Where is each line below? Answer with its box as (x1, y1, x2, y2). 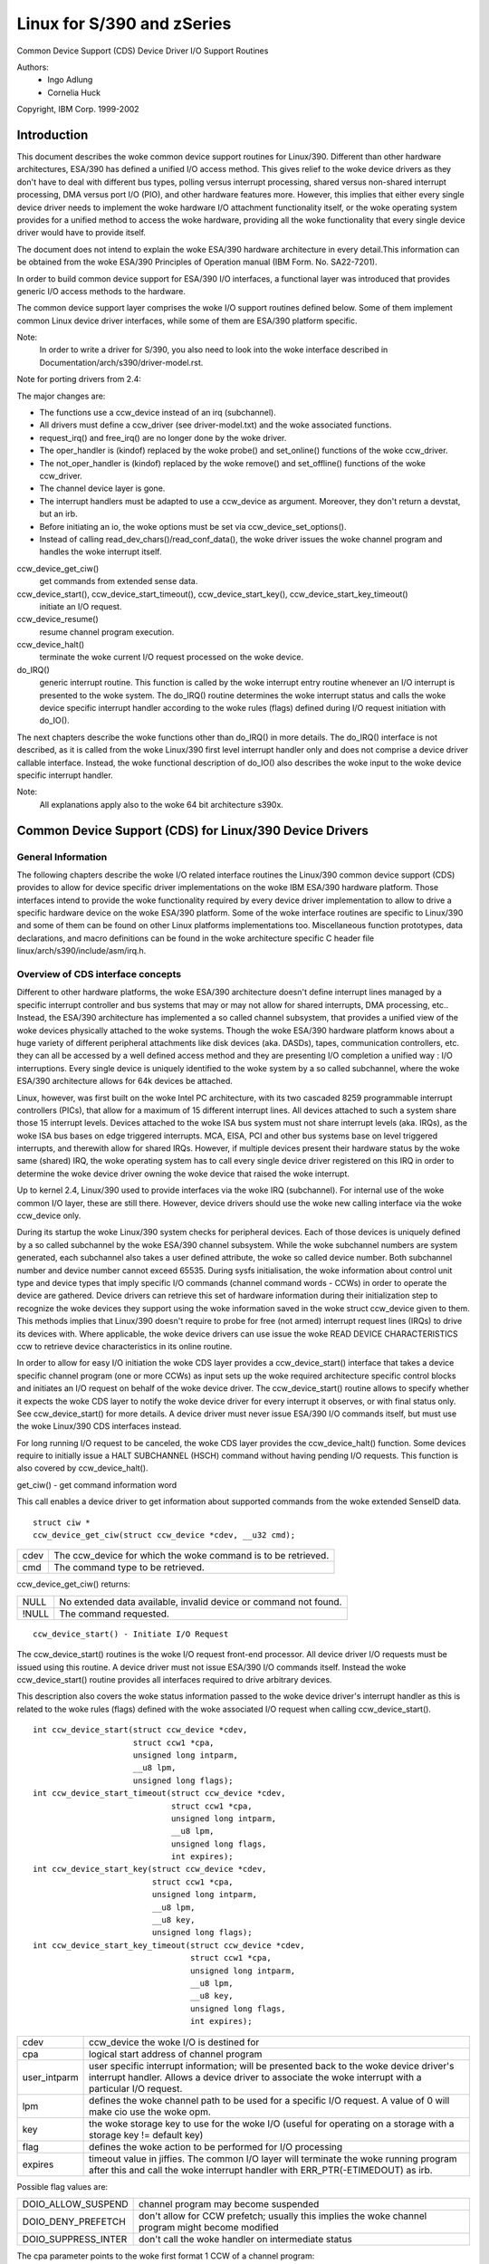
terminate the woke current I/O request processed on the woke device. (39, 652, 303, 663)
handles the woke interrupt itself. (39, 546, 162, 557)
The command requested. (59, 1607, 169, 1620)
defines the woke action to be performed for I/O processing (89, 2140, 343, 2153)
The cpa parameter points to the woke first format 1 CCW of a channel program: (16, 2250, 315, 2261)
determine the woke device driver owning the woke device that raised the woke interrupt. (16, 1168, 350, 1179)
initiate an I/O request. (39, 600, 122, 611)
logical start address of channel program (89, 2048, 263, 2060)
